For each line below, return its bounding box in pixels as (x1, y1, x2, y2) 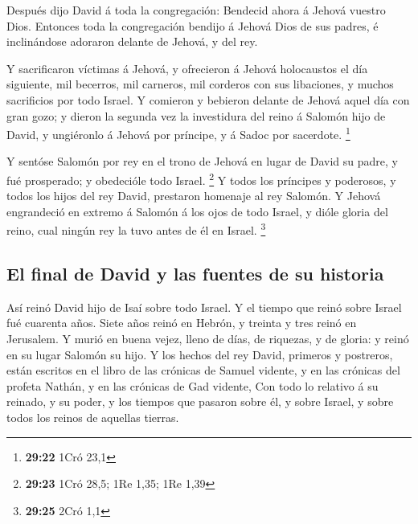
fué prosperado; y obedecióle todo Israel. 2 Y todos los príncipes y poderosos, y (6, 170, 396, 188)
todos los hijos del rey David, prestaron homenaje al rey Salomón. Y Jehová (6, 187, 381, 204)
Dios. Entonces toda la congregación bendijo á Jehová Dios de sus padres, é (6, 17, 379, 34)
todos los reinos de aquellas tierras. (6, 409, 179, 426)
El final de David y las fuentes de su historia (6, 261, 384, 286)
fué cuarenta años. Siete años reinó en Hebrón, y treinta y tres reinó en (6, 314, 357, 331)
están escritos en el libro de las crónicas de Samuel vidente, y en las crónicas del (6, 362, 400, 379)
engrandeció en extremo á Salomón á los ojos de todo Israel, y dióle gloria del (6, 203, 388, 219)
